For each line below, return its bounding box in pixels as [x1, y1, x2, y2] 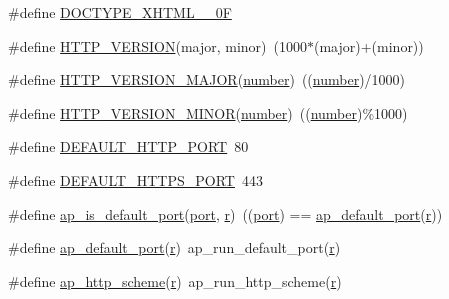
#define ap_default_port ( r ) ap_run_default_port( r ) [8, 237, 341, 258]
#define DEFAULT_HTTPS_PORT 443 [8, 169, 263, 190]
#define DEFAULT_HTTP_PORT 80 [8, 136, 249, 157]
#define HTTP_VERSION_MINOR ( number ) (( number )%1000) [8, 102, 408, 123]
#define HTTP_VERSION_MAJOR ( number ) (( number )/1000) [8, 69, 406, 90]
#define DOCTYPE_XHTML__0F [8, 2, 232, 22]
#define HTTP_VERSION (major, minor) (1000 [8, 35, 307, 56]
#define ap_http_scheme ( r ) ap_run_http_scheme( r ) [8, 270, 342, 291]
